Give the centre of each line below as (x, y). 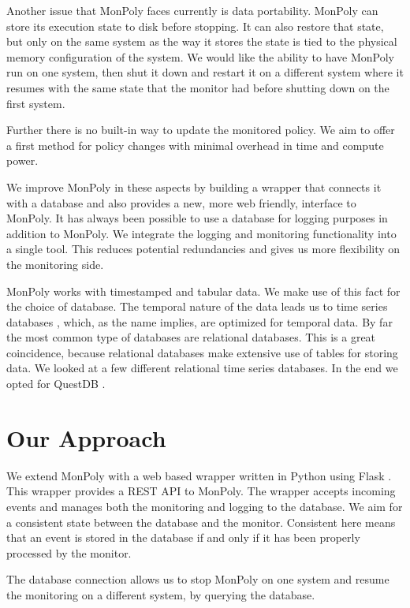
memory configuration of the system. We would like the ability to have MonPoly (200, 56)
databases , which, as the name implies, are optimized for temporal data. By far (199, 321)
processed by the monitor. (69, 552)
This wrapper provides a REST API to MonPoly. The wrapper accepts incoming (201, 491)
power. (22, 160)
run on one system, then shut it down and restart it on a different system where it (205, 72)
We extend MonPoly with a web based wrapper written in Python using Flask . (199, 475)
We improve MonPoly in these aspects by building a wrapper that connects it (194, 187)
